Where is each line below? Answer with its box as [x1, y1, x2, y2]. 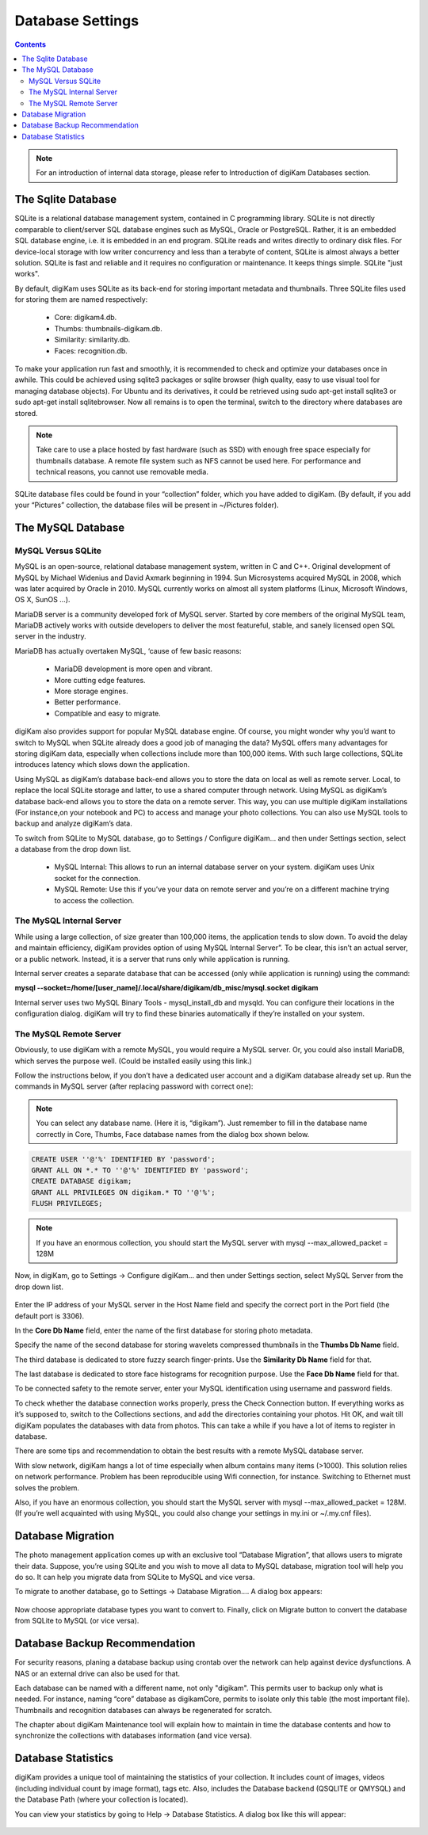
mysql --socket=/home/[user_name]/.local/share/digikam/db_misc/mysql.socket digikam [14, 983, 319, 993]
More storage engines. [54, 686, 128, 696]
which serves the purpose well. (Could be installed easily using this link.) [14, 1056, 253, 1066]
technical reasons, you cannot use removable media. [36, 467, 209, 477]
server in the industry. [14, 631, 86, 641]
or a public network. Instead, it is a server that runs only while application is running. [14, 954, 290, 963]
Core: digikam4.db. [54, 313, 117, 322]
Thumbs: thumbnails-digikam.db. [54, 323, 162, 333]
